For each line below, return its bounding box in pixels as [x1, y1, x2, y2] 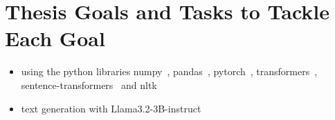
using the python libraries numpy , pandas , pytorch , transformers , [21, 64, 318, 79]
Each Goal [5, 24, 105, 52]
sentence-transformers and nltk [21, 77, 157, 92]
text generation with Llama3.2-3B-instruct [21, 101, 201, 115]
